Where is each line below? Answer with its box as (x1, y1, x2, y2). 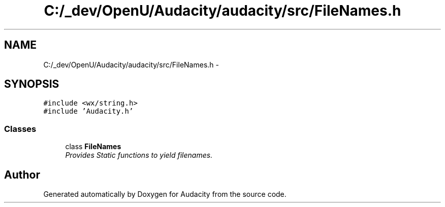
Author (4, 168, 40, 181)
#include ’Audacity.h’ (43, 107, 134, 116)
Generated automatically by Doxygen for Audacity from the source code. (43, 190, 287, 199)
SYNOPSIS (4, 78, 59, 91)
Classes (4, 123, 37, 134)
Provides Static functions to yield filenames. (65, 151, 213, 160)
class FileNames (65, 142, 121, 151)
